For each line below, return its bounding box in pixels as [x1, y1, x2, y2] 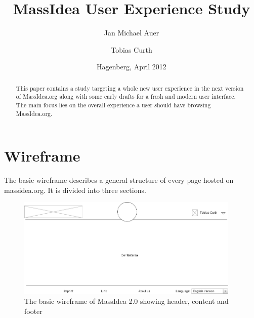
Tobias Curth [111, 44, 152, 55]
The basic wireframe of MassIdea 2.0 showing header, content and [24, 296, 229, 306]
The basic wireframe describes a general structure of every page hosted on [4, 175, 234, 185]
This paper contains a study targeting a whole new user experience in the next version [16, 84, 244, 92]
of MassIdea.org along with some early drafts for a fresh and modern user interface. [16, 92, 236, 101]
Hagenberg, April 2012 [97, 61, 166, 72]
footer [24, 305, 43, 316]
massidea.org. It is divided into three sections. [4, 184, 146, 195]
